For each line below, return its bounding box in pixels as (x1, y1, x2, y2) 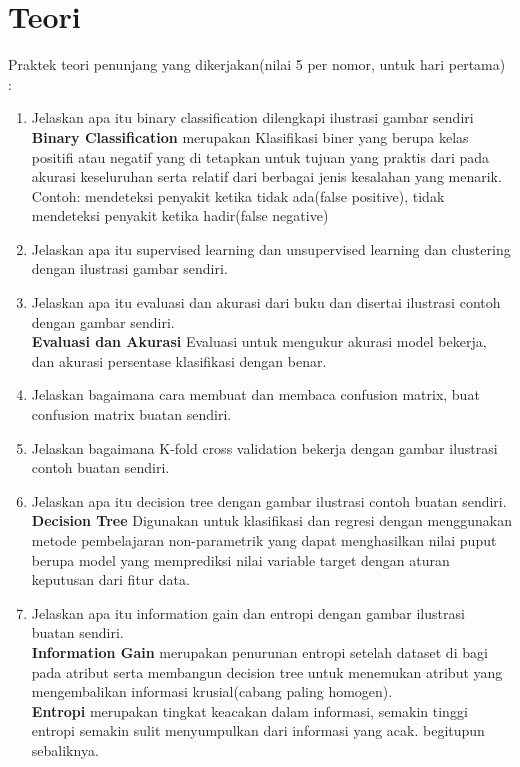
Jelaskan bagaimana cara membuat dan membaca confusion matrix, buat (31, 384, 480, 405)
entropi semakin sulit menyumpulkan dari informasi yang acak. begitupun (31, 720, 485, 741)
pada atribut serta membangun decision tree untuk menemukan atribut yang (31, 661, 503, 682)
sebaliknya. (31, 739, 99, 760)
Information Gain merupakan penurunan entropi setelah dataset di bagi (31, 641, 488, 662)
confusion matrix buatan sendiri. (31, 404, 232, 425)
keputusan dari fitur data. (31, 569, 190, 590)
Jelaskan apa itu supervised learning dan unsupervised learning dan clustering (31, 238, 511, 259)
